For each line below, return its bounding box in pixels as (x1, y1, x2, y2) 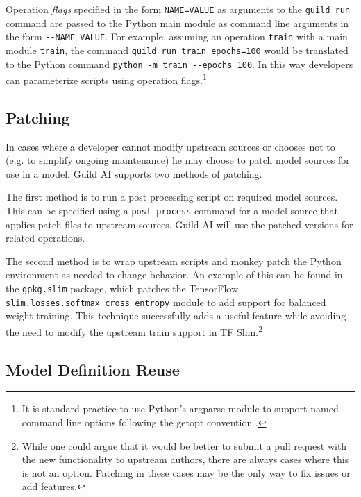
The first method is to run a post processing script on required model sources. (6, 189, 338, 204)
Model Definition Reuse (6, 358, 180, 380)
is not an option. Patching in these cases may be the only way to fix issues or (22, 465, 351, 480)
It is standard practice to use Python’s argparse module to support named (22, 401, 339, 416)
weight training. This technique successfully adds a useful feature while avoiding (6, 308, 346, 323)
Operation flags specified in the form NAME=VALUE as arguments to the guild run (6, 2, 351, 16)
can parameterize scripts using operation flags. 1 (6, 71, 207, 87)
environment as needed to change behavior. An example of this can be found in (6, 267, 343, 282)
